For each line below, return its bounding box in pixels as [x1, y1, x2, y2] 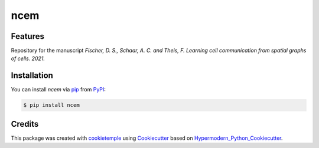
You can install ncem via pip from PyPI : [11, 86, 106, 93]
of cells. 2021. [11, 55, 45, 62]
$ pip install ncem [23, 102, 80, 108]
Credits [11, 119, 39, 129]
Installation [11, 71, 53, 81]
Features [11, 31, 44, 41]
